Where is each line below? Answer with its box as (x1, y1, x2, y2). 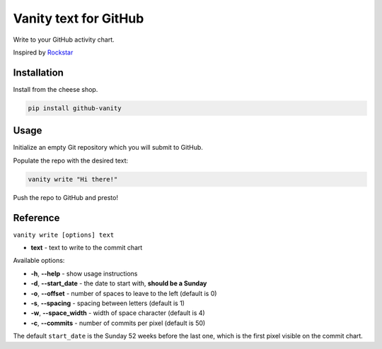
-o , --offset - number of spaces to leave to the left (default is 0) (30, 289, 217, 297)
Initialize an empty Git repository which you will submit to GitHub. (13, 143, 203, 152)
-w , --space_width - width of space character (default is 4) (30, 309, 205, 317)
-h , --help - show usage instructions (30, 269, 138, 278)
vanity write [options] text (13, 230, 115, 239)
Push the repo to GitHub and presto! (13, 193, 118, 201)
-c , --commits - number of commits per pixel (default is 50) (30, 319, 206, 327)
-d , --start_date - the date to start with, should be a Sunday (30, 279, 207, 288)
